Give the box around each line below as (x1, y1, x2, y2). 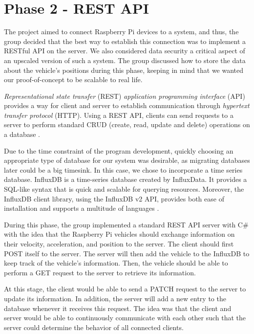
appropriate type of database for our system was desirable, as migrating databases (4, 155, 250, 165)
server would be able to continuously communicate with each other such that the (4, 312, 246, 323)
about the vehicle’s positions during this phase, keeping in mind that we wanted (4, 65, 244, 75)
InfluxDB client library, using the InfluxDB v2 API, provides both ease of (4, 193, 224, 203)
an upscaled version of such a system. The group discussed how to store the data (4, 55, 246, 65)
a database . (4, 129, 40, 139)
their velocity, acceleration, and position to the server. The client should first (4, 239, 234, 248)
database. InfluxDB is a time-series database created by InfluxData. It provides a (4, 174, 247, 184)
